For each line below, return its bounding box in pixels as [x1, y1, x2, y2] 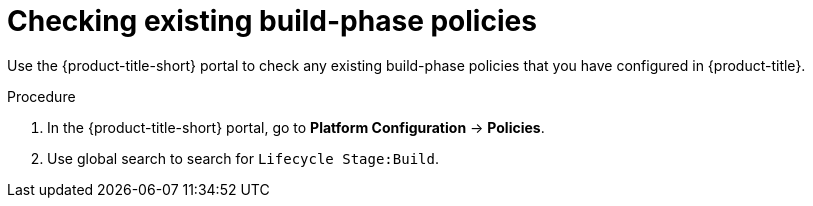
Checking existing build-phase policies [7, 4, 537, 38]
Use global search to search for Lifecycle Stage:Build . [47, 149, 439, 167]
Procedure [7, 87, 76, 105]
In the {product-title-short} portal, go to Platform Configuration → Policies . [47, 118, 545, 136]
